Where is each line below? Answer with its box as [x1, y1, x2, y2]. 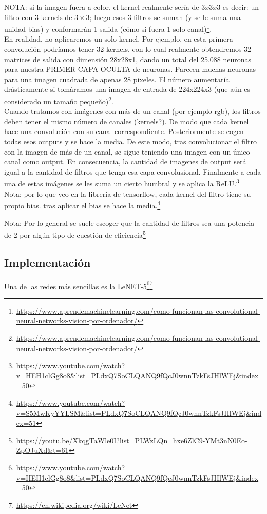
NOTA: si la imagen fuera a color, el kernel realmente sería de [4, 2, 199, 12]
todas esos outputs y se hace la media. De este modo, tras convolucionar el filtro [4, 136, 257, 147]
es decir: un [222, 2, 259, 12]
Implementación [4, 254, 91, 270]
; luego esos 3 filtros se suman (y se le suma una [89, 11, 241, 22]
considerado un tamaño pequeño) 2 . [4, 94, 113, 106]
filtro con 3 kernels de [4, 11, 72, 22]
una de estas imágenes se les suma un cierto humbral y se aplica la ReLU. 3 [4, 177, 239, 189]
